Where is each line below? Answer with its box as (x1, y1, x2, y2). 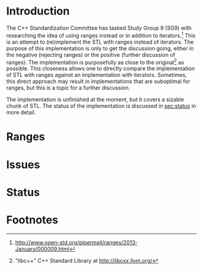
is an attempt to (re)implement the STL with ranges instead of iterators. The (6, 38, 194, 45)
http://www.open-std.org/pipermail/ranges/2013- (14, 239, 138, 246)
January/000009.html (14, 245, 69, 252)
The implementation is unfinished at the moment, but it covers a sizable (6, 96, 184, 104)
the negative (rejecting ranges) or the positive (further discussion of (6, 51, 175, 58)
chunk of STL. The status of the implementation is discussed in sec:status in (6, 102, 196, 110)
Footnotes (6, 213, 59, 226)
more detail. (6, 109, 36, 116)
